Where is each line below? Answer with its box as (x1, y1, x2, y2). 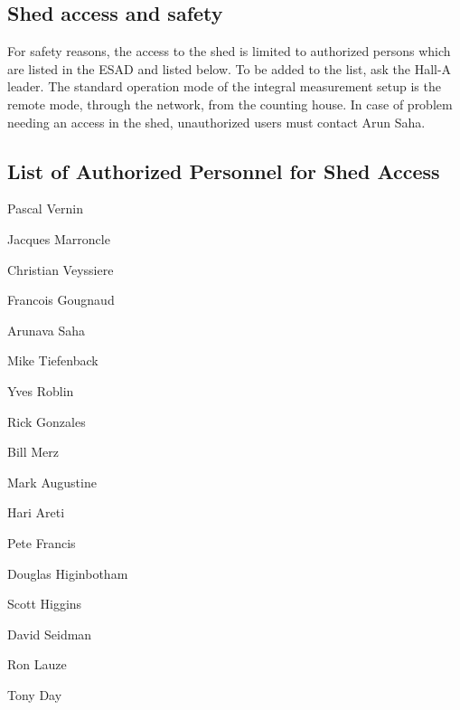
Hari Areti (7, 503, 65, 522)
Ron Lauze (7, 655, 67, 674)
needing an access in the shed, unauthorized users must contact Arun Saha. (7, 112, 426, 131)
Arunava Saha (7, 320, 86, 339)
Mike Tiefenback (7, 351, 99, 370)
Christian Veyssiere (7, 260, 114, 279)
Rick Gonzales (7, 412, 86, 431)
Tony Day (7, 685, 62, 704)
